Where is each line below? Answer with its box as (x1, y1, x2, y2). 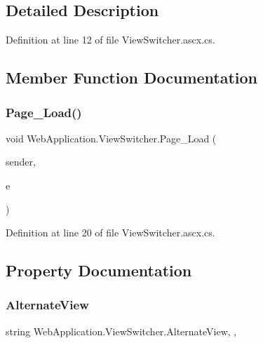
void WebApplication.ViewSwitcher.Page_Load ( (6, 130, 217, 145)
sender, (6, 154, 36, 169)
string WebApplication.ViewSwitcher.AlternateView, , (6, 323, 237, 338)
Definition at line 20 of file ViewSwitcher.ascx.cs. (6, 225, 215, 240)
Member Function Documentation (6, 67, 258, 88)
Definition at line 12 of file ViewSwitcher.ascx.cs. (6, 32, 215, 47)
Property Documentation (6, 260, 192, 281)
